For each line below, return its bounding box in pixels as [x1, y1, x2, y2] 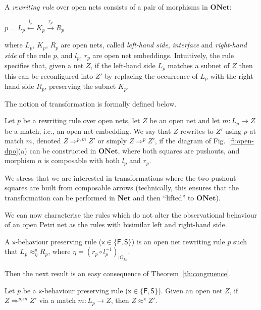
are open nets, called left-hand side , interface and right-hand [61, 39, 247, 50]
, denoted [32, 135, 61, 146]
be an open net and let [149, 115, 220, 126]
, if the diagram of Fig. [154, 135, 226, 146]
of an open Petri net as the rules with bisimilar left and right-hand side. [5, 219, 227, 230]
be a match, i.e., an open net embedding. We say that [5, 125, 171, 136]
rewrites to [180, 125, 214, 136]
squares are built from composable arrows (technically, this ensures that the [5, 182, 239, 193]
